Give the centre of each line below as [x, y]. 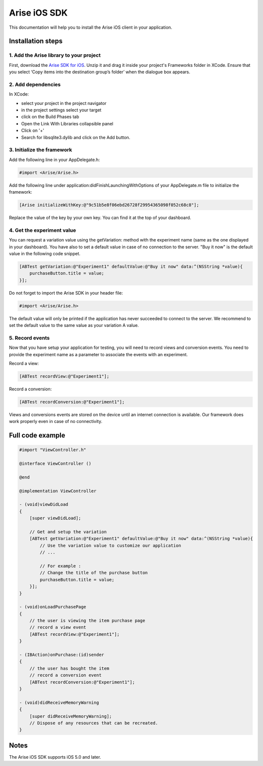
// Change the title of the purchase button [94, 573]
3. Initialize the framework [41, 150]
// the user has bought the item [69, 668]
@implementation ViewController [58, 491]
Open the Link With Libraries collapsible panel [67, 123]
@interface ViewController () [55, 464]
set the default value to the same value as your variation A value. [74, 325]
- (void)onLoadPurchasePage [53, 607]
